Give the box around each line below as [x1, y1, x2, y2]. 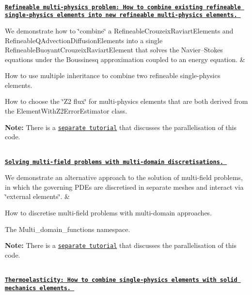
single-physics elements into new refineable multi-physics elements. [5, 12, 237, 19]
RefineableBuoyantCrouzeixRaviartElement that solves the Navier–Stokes [5, 45, 223, 55]
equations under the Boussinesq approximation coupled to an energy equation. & [5, 54, 245, 64]
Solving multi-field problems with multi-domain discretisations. [5, 158, 224, 165]
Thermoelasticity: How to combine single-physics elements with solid [5, 276, 237, 283]
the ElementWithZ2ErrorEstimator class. [5, 106, 127, 116]
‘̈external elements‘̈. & [5, 191, 70, 201]
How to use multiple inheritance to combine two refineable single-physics [5, 70, 220, 81]
